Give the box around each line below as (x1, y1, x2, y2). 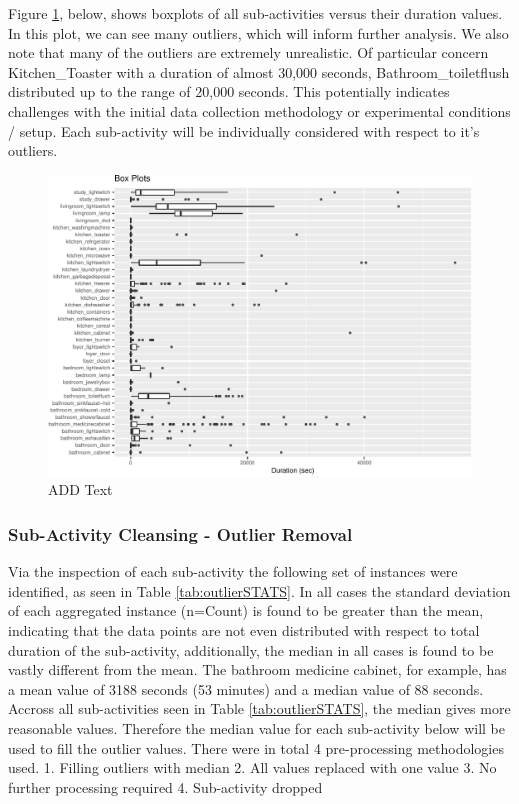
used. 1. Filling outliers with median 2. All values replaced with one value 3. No (8, 757, 497, 778)
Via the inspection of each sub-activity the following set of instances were (8, 561, 458, 582)
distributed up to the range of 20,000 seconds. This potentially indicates (8, 81, 450, 102)
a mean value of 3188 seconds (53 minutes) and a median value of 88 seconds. (8, 678, 484, 699)
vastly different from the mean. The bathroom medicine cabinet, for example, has (8, 659, 507, 680)
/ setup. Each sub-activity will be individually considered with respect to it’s (8, 120, 480, 141)
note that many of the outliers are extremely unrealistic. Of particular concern (8, 42, 489, 63)
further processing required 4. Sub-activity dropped (8, 776, 323, 797)
